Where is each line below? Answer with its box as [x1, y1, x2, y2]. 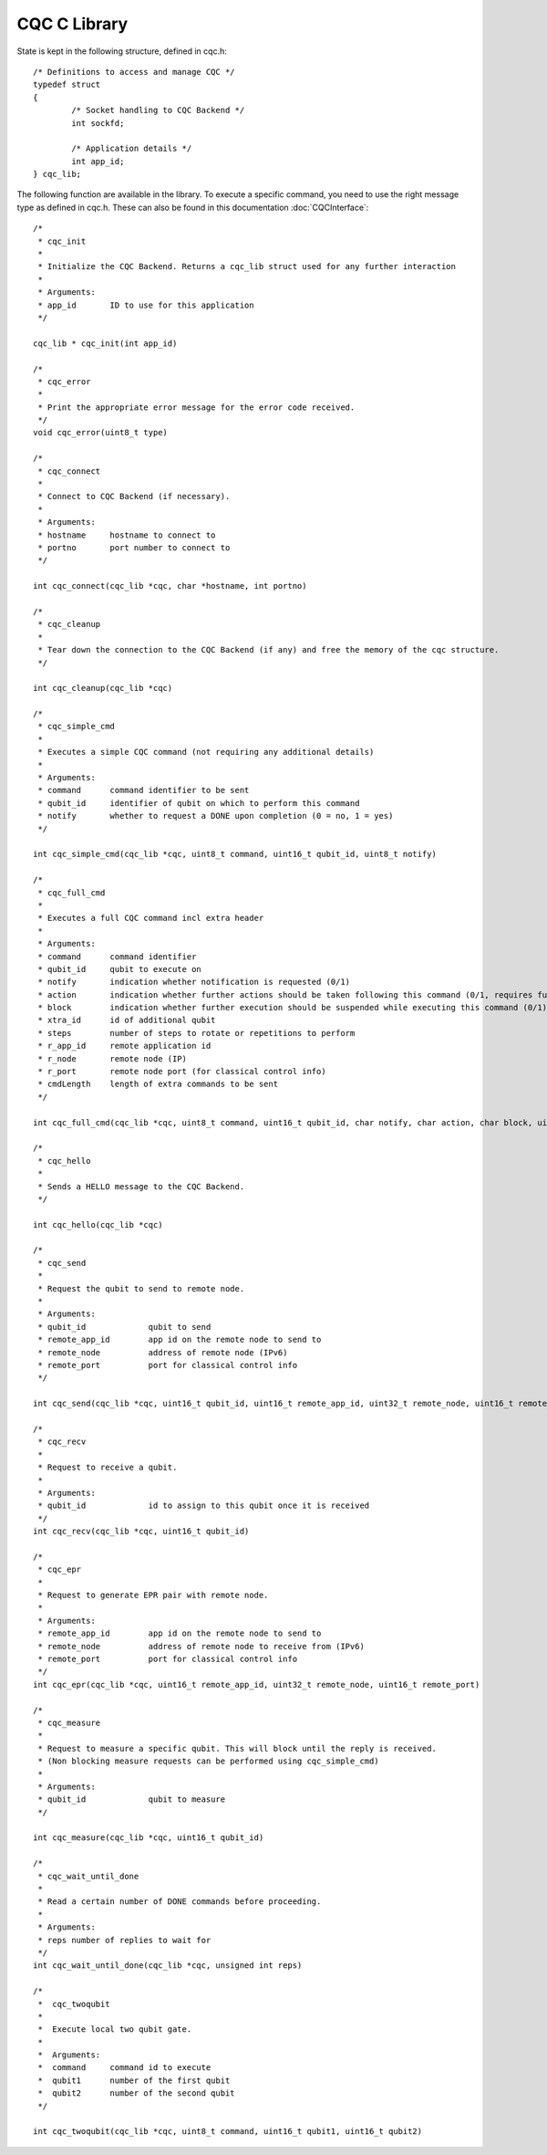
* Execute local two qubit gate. [37, 2024, 192, 2035]
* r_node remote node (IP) [37, 1053, 187, 1063]
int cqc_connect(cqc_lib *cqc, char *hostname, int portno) [33, 581, 307, 591]
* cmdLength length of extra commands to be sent [37, 1079, 278, 1090]
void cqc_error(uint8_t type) [33, 427, 169, 438]
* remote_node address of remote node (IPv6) [37, 1347, 288, 1357]
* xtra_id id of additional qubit [37, 1015, 216, 1026]
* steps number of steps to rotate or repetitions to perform [37, 1028, 356, 1038]
